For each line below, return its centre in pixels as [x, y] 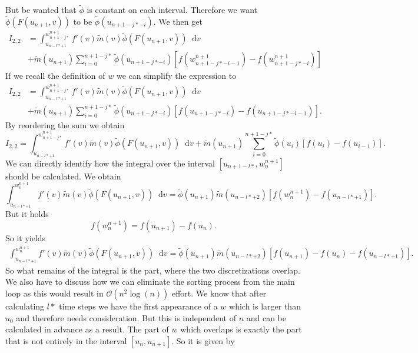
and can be [266, 317]
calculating [25, 306]
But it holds [27, 214]
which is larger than [265, 306]
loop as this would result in [54, 293]
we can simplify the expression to [176, 76]
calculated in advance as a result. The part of [87, 329]
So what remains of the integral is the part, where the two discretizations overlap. [153, 270]
